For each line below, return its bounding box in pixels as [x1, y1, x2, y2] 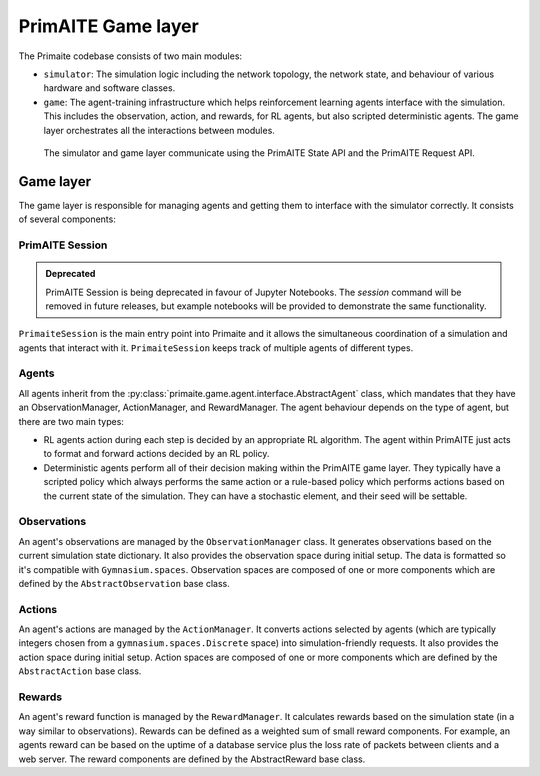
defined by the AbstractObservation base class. [18, 577, 230, 589]
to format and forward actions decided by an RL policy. [43, 448, 270, 460]
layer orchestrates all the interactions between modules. [43, 124, 275, 136]
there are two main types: [18, 415, 125, 427]
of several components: [18, 213, 117, 225]
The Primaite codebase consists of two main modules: [18, 50, 243, 62]
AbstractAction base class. [18, 665, 142, 677]
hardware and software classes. [43, 82, 176, 94]
